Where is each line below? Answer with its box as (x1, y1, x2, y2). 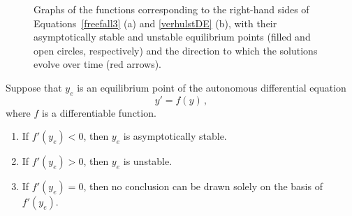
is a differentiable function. (42, 105, 156, 120)
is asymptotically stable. (123, 129, 227, 143)
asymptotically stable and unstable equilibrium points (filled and (34, 29, 311, 44)
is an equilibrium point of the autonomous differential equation (77, 80, 346, 94)
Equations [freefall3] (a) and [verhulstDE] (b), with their (34, 15, 277, 30)
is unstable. (123, 154, 173, 168)
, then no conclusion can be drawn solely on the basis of (83, 179, 323, 194)
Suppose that (6, 80, 62, 94)
